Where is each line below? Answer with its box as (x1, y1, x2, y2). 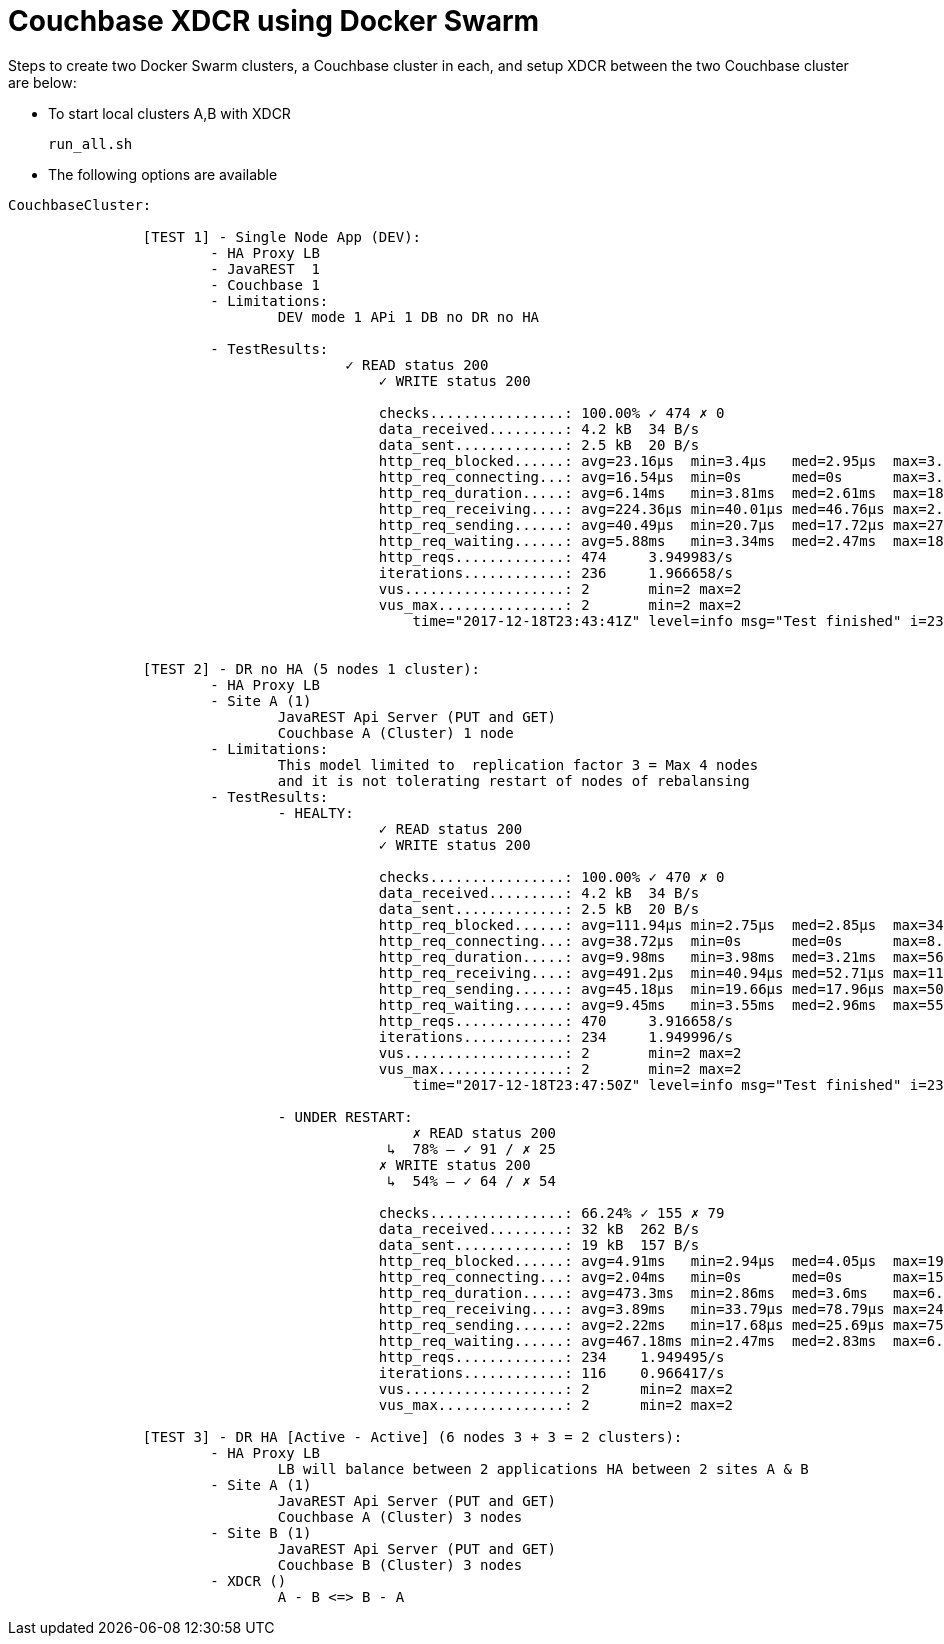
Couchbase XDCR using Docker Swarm (8, 4, 540, 38)
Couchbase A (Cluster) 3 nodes (277, 1508, 523, 1525)
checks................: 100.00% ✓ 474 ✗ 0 (378, 404, 725, 421)
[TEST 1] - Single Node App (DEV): (142, 228, 422, 245)
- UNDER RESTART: (277, 1108, 413, 1125)
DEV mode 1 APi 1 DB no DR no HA (277, 308, 540, 325)
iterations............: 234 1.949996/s (378, 1028, 733, 1045)
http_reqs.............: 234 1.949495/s (378, 1348, 725, 1365)
